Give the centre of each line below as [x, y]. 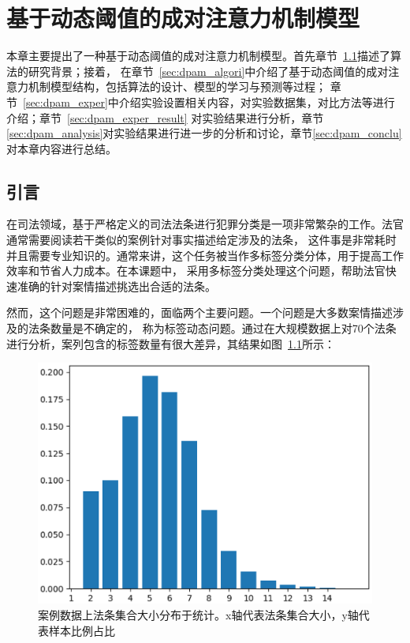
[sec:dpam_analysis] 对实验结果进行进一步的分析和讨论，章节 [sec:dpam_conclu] [204, 133]
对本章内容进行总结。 [61, 148]
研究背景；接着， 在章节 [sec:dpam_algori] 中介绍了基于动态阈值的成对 [208, 71]
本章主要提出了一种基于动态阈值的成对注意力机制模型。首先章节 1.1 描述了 [198, 56]
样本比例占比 [82, 630]
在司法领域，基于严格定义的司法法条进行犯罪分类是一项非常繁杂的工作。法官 [205, 224]
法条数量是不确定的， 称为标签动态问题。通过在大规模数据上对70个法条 [212, 328]
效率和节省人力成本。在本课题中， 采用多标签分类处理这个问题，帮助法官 [196, 271]
